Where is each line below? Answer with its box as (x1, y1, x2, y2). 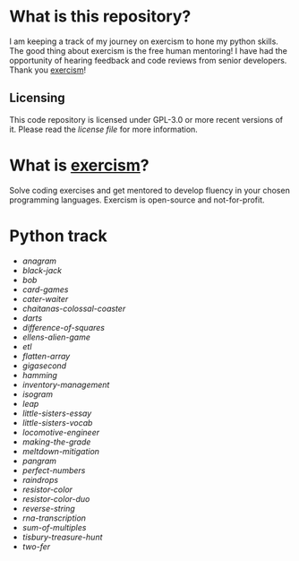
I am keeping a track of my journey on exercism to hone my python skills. (9, 36, 279, 47)
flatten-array (21, 350, 71, 361)
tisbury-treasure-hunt (21, 531, 103, 542)
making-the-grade (21, 436, 91, 447)
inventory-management (21, 379, 110, 390)
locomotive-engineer (21, 427, 100, 437)
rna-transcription (21, 513, 87, 523)
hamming (21, 369, 58, 380)
